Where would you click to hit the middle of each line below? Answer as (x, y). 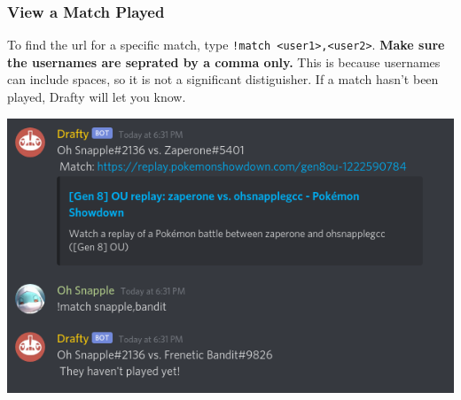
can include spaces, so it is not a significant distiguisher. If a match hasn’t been (223, 79)
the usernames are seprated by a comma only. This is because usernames (224, 62)
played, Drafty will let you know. (97, 97)
